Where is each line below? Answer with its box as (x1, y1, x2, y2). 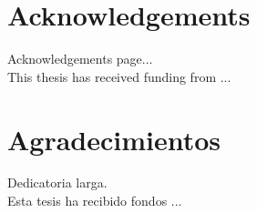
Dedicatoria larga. (7, 173, 108, 192)
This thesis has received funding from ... (7, 66, 231, 86)
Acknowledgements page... (7, 49, 153, 68)
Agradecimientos (7, 120, 221, 157)
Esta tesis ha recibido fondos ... (7, 191, 182, 210)
